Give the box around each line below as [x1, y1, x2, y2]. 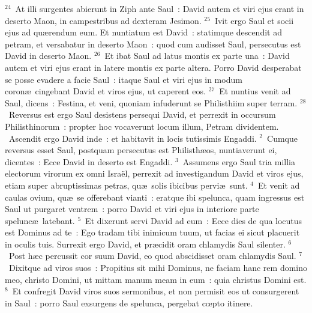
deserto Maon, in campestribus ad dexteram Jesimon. [5, 14, 202, 26]
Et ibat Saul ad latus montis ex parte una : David [104, 49, 290, 62]
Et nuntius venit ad [219, 85, 291, 97]
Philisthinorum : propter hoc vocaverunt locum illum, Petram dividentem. [5, 120, 279, 132]
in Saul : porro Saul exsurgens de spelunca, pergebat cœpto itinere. [5, 296, 253, 309]
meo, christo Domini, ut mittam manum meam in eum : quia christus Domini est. [5, 273, 307, 285]
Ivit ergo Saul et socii [214, 14, 294, 26]
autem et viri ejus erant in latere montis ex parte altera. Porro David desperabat [5, 61, 302, 73]
